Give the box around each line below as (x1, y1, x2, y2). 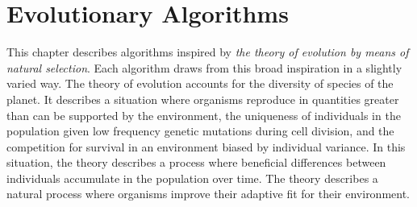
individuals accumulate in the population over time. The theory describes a (6, 169, 378, 186)
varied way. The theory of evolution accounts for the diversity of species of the (6, 75, 394, 92)
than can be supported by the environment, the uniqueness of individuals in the (6, 106, 401, 123)
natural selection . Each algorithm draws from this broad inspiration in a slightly (6, 59, 402, 76)
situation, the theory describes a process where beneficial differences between (6, 154, 386, 171)
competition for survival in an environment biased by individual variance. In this (6, 138, 406, 155)
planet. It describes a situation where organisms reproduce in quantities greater (6, 90, 399, 107)
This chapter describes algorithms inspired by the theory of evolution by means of (6, 43, 409, 60)
